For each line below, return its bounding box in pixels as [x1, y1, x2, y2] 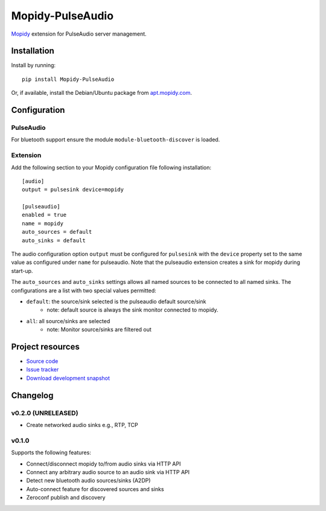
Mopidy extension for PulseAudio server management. [11, 30, 147, 37]
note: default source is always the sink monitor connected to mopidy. [46, 306, 219, 313]
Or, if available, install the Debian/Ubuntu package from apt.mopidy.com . [11, 89, 193, 97]
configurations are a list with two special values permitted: [11, 287, 156, 294]
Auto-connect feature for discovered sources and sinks [26, 485, 164, 492]
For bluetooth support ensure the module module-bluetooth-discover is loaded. [11, 136, 220, 143]
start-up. [11, 267, 33, 274]
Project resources [11, 341, 80, 352]
